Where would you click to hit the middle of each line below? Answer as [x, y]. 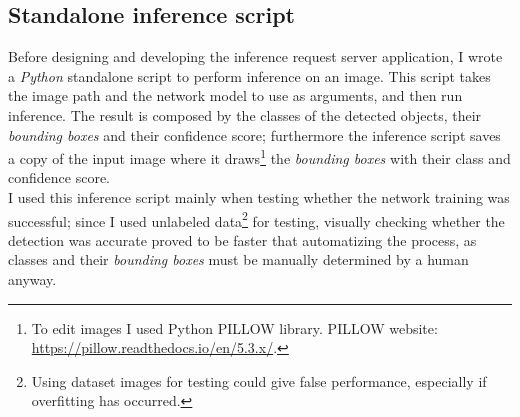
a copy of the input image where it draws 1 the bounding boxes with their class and [259, 156]
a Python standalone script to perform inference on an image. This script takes [249, 75]
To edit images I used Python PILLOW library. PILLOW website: [234, 327]
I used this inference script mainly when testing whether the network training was [259, 197]
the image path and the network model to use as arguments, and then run [235, 95]
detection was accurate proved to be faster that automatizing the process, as [242, 239]
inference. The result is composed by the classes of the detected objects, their [245, 114]
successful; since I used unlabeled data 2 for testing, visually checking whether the [256, 219]
